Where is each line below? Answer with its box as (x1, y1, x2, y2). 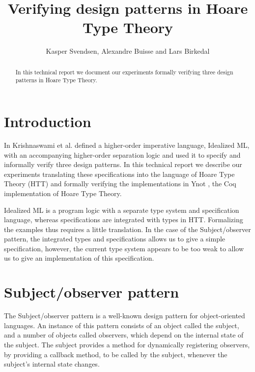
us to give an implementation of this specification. (4, 253, 154, 263)
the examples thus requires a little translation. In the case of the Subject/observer (4, 224, 251, 234)
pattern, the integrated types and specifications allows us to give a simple (4, 234, 226, 244)
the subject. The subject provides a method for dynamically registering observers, (4, 339, 250, 349)
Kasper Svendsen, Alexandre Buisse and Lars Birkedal (46, 46, 210, 56)
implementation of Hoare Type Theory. (4, 188, 122, 198)
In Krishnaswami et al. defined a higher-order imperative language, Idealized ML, (4, 139, 250, 150)
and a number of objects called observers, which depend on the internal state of (4, 330, 244, 340)
